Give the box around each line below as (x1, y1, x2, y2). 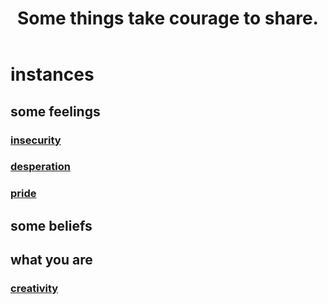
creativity (10, 282, 59, 296)
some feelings (10, 103, 101, 120)
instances (10, 63, 95, 86)
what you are (10, 252, 93, 269)
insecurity (10, 133, 62, 147)
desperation (10, 160, 71, 174)
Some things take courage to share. (17, 7, 319, 30)
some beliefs (10, 217, 93, 234)
